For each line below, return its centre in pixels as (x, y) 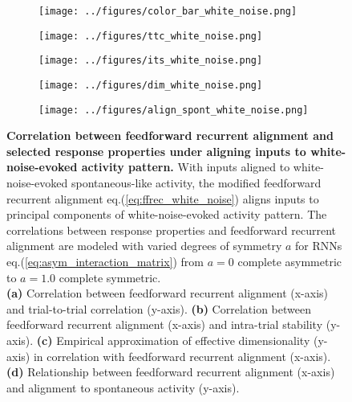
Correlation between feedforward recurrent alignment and (170, 135)
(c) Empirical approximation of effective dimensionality (173, 340)
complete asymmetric (289, 262)
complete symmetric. (110, 277)
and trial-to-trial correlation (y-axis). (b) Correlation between (159, 308)
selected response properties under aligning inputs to (156, 151)
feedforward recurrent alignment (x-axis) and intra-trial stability (165, 324)
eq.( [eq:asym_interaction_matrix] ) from (105, 262)
